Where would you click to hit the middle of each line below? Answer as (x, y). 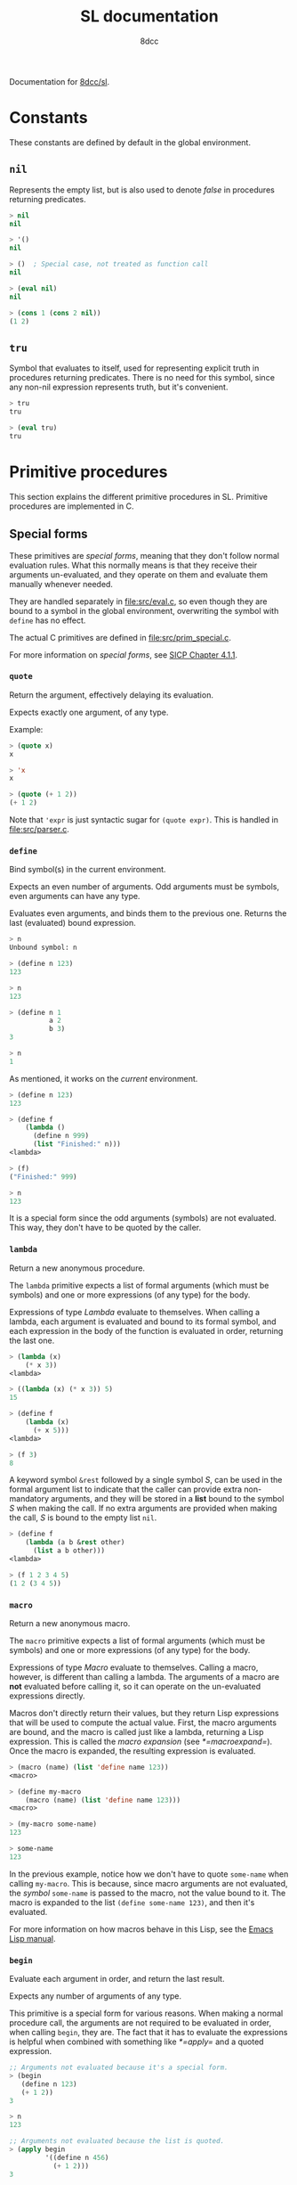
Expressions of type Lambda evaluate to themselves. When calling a (135, 1312)
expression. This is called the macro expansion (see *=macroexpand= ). (141, 1741)
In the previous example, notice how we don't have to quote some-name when (149, 1874)
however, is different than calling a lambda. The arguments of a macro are (144, 1676)
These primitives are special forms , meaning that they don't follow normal (144, 555)
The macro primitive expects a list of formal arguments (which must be (137, 1641)
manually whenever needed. (61, 584)
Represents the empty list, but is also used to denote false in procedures (142, 190)
